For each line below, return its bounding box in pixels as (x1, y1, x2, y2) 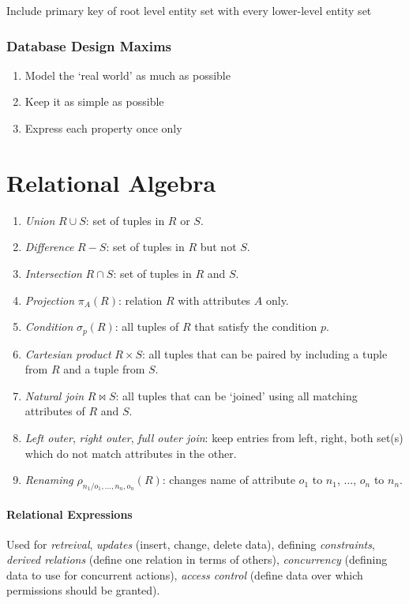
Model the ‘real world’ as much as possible (24, 66, 231, 83)
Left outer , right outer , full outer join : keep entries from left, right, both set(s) (24, 429, 403, 445)
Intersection (24, 264, 82, 281)
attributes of (24, 403, 85, 419)
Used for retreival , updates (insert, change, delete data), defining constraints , (6, 535, 375, 552)
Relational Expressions (6, 505, 133, 522)
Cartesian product (24, 345, 111, 362)
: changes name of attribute (162, 471, 295, 488)
